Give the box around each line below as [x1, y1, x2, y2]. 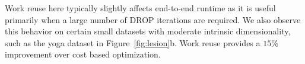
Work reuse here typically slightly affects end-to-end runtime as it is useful [5, 2, 276, 14]
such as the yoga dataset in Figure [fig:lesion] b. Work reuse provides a [5, 36, 260, 49]
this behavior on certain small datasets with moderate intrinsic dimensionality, [5, 25, 291, 37]
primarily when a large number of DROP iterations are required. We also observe [5, 13, 301, 25]
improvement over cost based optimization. [5, 48, 161, 60]
